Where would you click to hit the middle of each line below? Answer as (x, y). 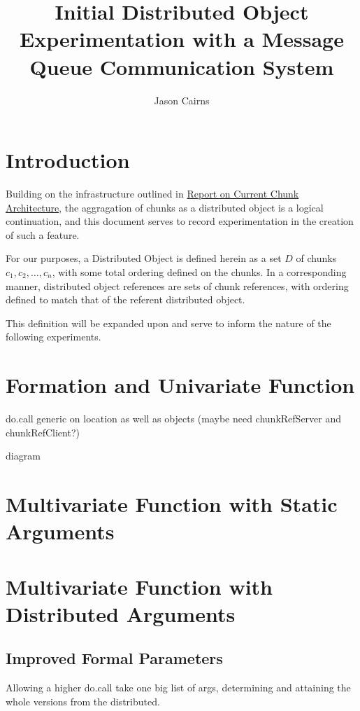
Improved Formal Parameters (114, 658)
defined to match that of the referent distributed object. (125, 299)
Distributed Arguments (121, 613)
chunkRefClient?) (43, 432)
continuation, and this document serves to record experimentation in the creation (180, 221)
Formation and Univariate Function (180, 385)
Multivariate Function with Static (172, 504)
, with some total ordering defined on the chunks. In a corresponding (199, 272)
